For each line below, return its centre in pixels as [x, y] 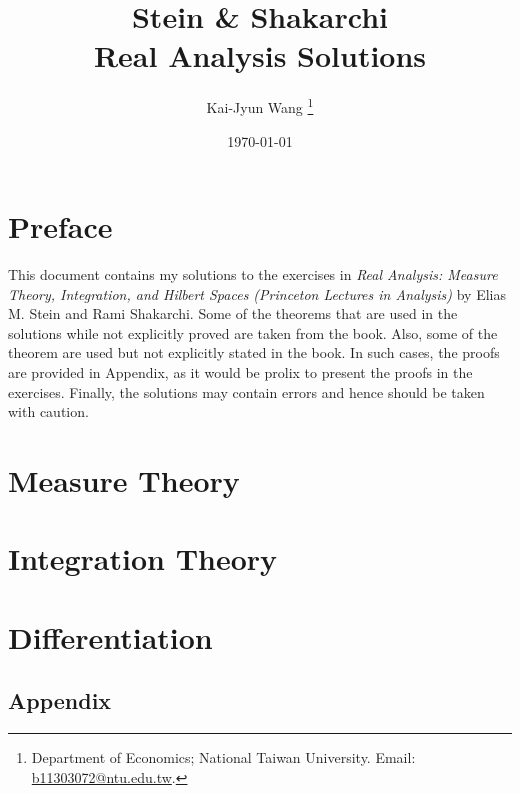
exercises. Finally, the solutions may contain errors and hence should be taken [246, 391]
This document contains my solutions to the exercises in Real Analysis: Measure [253, 274]
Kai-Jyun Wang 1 [260, 105]
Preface [60, 226]
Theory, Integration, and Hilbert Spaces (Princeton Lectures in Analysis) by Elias [257, 293]
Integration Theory [143, 558]
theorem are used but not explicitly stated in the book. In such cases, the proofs [254, 352]
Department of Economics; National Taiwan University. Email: [223, 757]
